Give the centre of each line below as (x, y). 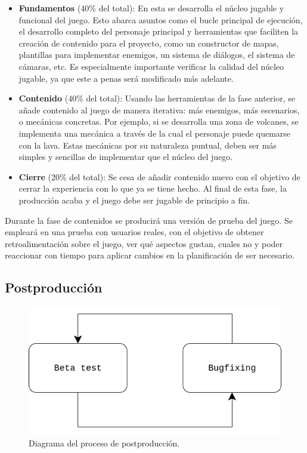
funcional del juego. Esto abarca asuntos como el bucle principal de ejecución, (161, 19)
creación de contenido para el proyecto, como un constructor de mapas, (149, 43)
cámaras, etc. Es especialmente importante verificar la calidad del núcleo (151, 66)
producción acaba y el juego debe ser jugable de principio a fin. (134, 200)
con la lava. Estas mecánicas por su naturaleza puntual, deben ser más (148, 145)
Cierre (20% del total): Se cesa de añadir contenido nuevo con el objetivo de (159, 176)
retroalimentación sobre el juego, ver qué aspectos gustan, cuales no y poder (144, 243)
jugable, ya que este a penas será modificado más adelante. (126, 78)
